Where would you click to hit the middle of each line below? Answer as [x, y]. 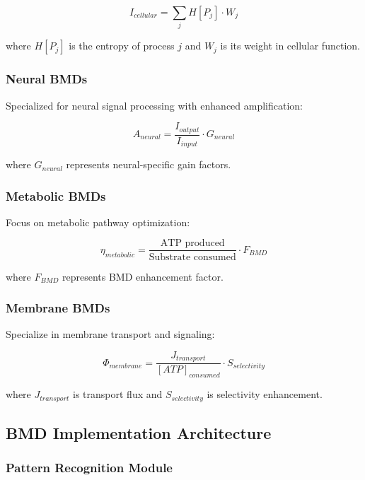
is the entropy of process [122, 46]
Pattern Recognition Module [89, 468]
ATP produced [192, 244]
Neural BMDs [47, 79]
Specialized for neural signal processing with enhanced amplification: [154, 105]
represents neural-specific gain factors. [149, 164]
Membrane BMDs [58, 308]
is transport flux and [118, 394]
